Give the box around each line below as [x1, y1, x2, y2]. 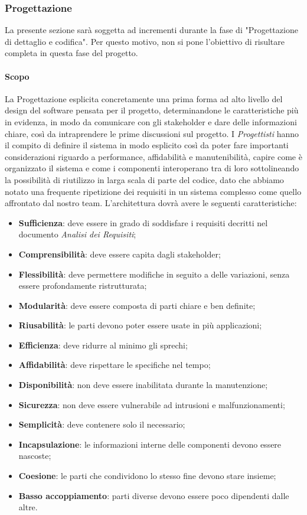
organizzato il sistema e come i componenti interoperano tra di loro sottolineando [5, 162, 299, 174]
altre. [18, 501, 38, 513]
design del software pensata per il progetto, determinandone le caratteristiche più [5, 104, 299, 116]
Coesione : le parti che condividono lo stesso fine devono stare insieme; [18, 470, 276, 482]
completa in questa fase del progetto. [5, 47, 138, 59]
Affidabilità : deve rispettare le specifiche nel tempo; [18, 358, 211, 371]
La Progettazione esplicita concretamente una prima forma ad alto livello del [5, 92, 283, 105]
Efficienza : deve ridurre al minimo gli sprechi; [18, 338, 188, 351]
